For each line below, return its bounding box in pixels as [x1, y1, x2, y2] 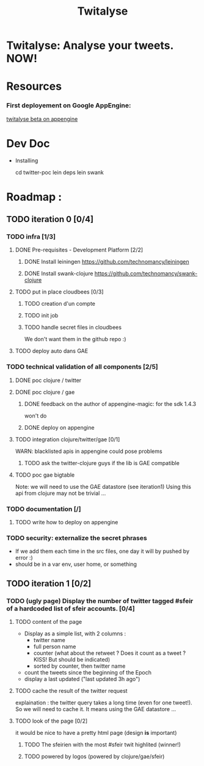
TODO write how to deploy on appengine [15, 519, 118, 526]
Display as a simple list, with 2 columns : [24, 630, 126, 637]
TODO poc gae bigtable [15, 471, 75, 479]
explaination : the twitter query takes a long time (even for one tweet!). [15, 699, 192, 706]
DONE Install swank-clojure [24, 270, 93, 277]
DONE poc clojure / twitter [15, 377, 82, 384]
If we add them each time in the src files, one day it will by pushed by [15, 547, 189, 555]
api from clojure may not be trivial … [15, 490, 106, 497]
